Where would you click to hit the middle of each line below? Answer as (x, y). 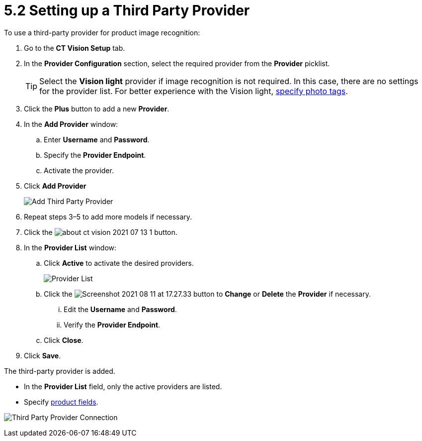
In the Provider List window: (70, 247)
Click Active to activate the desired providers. (119, 263)
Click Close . (64, 340)
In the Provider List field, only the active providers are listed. (123, 386)
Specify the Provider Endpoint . (95, 155)
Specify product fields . (61, 402)
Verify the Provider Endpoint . (112, 325)
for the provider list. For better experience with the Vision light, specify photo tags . (194, 91)
